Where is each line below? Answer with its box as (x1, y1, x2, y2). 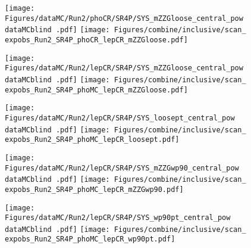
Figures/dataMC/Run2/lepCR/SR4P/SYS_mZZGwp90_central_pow (5, 163, 239, 172)
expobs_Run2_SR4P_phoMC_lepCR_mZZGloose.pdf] (5, 85, 188, 94)
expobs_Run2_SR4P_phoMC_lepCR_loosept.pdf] (5, 135, 180, 144)
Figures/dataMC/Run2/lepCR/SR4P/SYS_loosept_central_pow (5, 113, 235, 122)
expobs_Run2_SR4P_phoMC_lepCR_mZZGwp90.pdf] (5, 185, 184, 194)
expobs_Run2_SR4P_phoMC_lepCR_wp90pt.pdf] (5, 235, 175, 244)
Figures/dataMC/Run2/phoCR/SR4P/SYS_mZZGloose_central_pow (5, 14, 243, 23)
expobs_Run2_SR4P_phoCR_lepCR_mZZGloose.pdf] (5, 35, 188, 44)
